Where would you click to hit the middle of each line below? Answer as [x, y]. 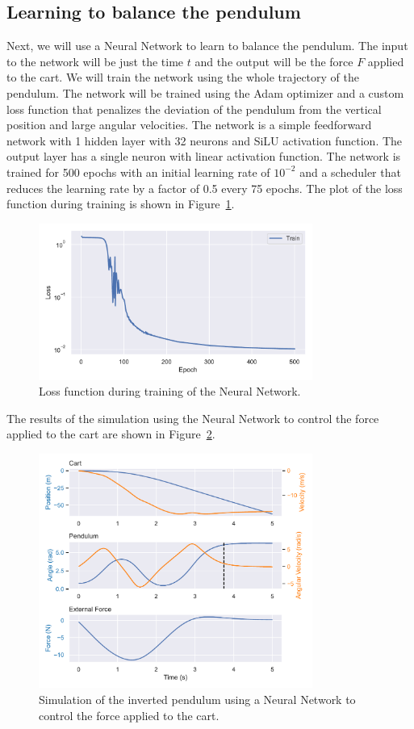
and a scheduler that [350, 172]
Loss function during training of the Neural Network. [170, 391]
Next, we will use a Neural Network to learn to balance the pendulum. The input [207, 46]
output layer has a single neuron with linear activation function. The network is [204, 156]
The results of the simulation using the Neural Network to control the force [193, 418]
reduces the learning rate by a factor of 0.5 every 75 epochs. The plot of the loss [205, 188]
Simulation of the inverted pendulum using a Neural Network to [197, 699]
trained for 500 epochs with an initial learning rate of [138, 172]
